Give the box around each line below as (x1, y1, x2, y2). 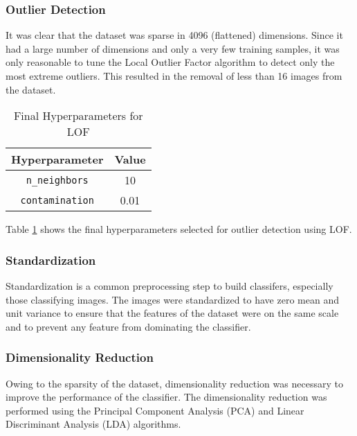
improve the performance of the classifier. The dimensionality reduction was (6, 390, 327, 404)
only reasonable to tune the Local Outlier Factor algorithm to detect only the (6, 55, 335, 69)
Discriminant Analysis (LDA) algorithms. (6, 417, 181, 431)
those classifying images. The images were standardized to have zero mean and (6, 292, 339, 306)
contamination (20, 194, 94, 206)
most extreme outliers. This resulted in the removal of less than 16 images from (6, 69, 342, 82)
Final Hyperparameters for (13, 107, 143, 124)
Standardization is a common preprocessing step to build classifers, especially (6, 279, 333, 293)
